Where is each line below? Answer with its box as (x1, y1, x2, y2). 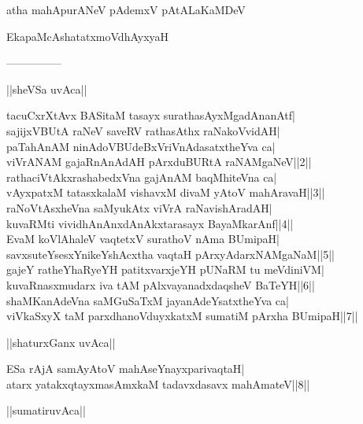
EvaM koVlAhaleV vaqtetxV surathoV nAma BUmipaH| (6, 230, 280, 247)
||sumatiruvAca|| (6, 402, 86, 418)
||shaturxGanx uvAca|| (6, 334, 116, 350)
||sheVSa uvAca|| (6, 80, 87, 97)
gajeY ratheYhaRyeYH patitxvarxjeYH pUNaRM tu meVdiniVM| (6, 261, 324, 278)
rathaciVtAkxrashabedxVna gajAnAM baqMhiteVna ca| (6, 168, 277, 185)
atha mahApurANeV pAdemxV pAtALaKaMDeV (6, 2, 246, 17)
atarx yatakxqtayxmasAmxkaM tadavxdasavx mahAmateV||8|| (6, 375, 310, 392)
